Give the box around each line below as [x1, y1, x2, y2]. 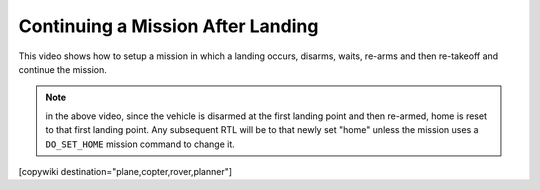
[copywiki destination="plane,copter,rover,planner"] [18, 165, 233, 177]
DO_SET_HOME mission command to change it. [45, 138, 235, 150]
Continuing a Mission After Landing [18, 15, 319, 37]
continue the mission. [18, 63, 107, 75]
